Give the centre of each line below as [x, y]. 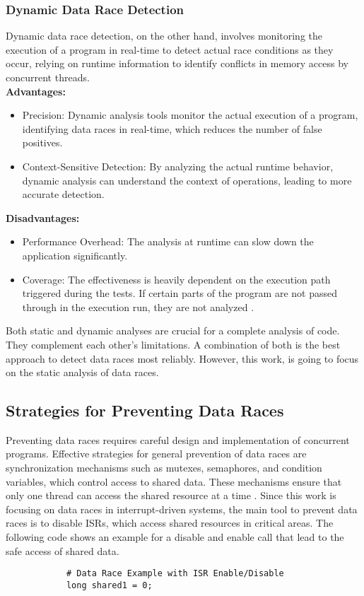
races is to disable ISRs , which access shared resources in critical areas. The [170, 523]
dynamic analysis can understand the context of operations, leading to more [187, 180]
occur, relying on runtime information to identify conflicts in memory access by [177, 63]
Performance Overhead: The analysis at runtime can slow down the [168, 241]
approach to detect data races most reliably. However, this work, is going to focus [182, 358]
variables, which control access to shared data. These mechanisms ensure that [174, 481]
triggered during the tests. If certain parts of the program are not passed [180, 293]
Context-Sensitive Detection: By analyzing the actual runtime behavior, [178, 166]
